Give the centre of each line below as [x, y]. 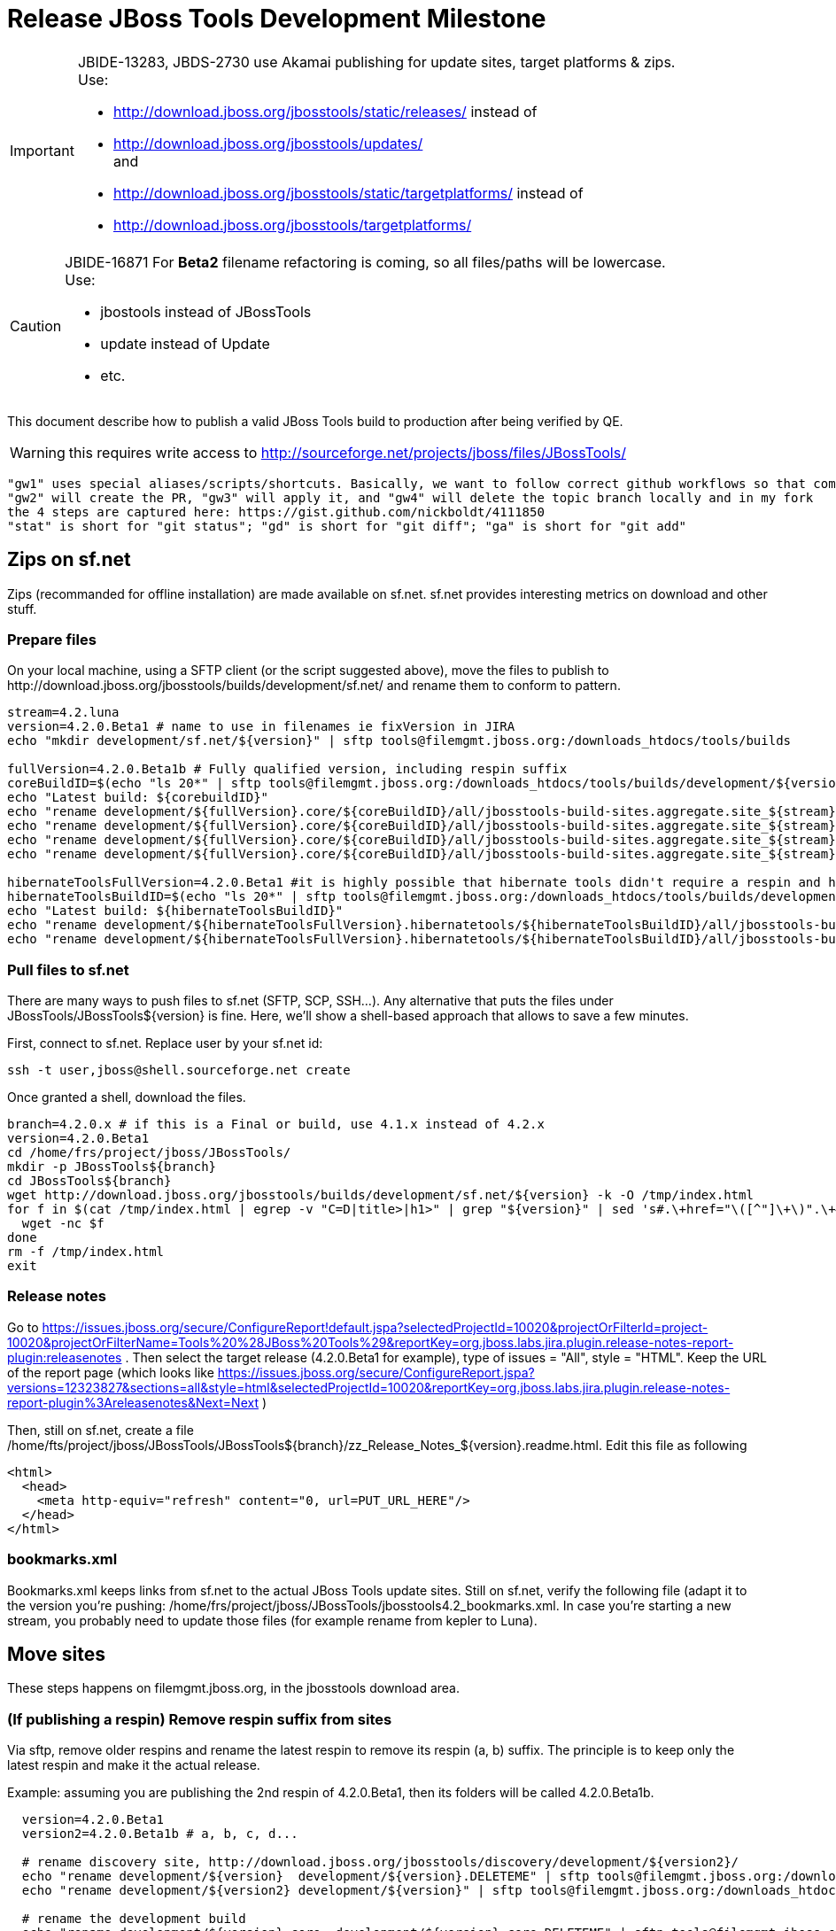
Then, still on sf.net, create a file [101, 1430]
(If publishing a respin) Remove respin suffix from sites [200, 1719]
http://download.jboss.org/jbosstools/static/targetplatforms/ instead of [348, 193]
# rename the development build [134, 1919]
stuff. [22, 609]
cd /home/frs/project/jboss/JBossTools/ [149, 1153]
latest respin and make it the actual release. [134, 1765]
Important [42, 150]
